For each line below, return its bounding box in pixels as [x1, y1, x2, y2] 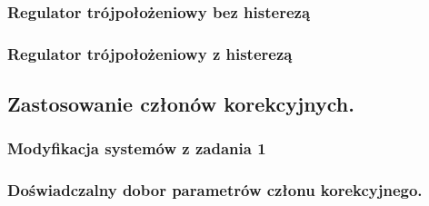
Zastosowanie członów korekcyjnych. [7, 90, 354, 118]
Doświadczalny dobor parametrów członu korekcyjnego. [7, 179, 423, 201]
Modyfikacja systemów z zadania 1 [7, 137, 266, 160]
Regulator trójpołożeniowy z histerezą [7, 42, 293, 64]
